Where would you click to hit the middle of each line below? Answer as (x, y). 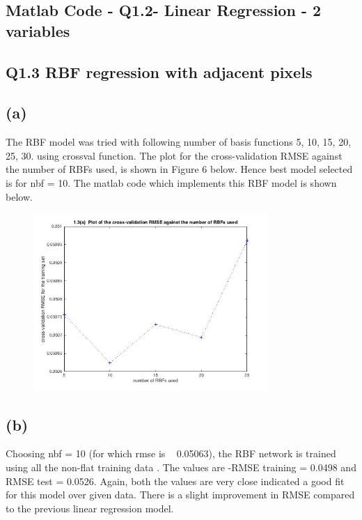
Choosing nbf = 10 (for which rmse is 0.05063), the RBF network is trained (171, 453)
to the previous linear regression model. (90, 508)
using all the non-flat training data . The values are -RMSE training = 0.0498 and (181, 467)
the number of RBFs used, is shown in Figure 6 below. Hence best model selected (179, 169)
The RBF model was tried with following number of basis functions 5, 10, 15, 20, (179, 142)
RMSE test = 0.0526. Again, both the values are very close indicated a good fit (175, 481)
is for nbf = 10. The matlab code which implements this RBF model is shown (171, 182)
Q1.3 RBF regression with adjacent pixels (159, 71)
